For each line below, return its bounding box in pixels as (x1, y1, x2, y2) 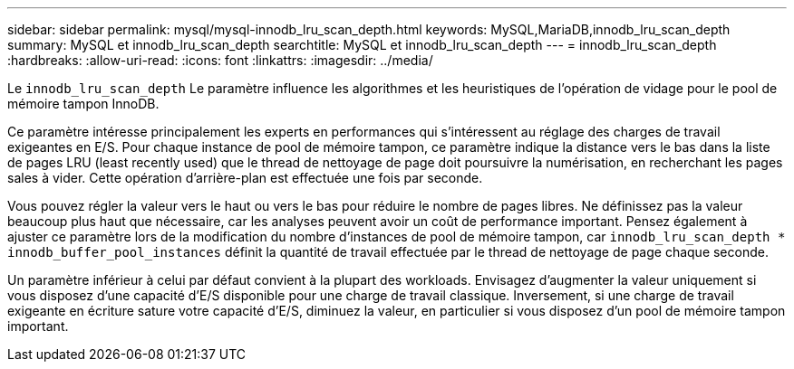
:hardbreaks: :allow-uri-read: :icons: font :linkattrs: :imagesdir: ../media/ (7, 52, 433, 68)
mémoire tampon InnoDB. (7, 96, 160, 111)
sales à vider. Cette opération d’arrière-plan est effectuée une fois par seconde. (7, 170, 483, 185)
